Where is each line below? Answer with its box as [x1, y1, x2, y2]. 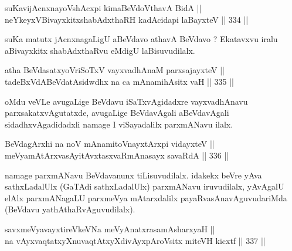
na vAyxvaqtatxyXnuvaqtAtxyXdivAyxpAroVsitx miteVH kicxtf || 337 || [5, 234, 266, 246]
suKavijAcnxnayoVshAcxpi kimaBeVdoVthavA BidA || [5, 2, 202, 13]
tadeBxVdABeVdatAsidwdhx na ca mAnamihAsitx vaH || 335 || [5, 75, 235, 87]
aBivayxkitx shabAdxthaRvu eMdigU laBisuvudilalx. [5, 44, 195, 56]
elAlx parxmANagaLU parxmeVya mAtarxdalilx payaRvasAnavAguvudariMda [5, 191, 287, 204]
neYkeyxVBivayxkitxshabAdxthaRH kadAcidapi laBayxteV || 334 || [5, 13, 249, 25]
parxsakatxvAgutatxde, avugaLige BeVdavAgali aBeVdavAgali [5, 106, 229, 119]
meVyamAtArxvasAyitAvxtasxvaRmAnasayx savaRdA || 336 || [5, 149, 229, 161]
